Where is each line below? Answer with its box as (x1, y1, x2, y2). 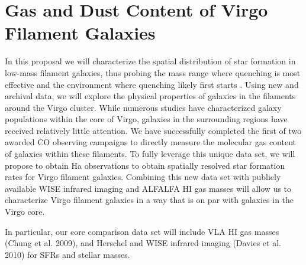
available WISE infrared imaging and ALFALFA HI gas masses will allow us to (5, 182, 292, 194)
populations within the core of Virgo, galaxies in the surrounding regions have (5, 113, 288, 125)
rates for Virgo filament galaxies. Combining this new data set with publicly (5, 171, 281, 183)
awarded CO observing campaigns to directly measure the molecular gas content (5, 136, 297, 148)
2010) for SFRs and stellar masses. (5, 248, 130, 260)
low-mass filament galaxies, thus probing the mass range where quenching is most (5, 66, 301, 78)
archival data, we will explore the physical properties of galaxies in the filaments (5, 90, 296, 102)
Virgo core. (5, 205, 45, 218)
